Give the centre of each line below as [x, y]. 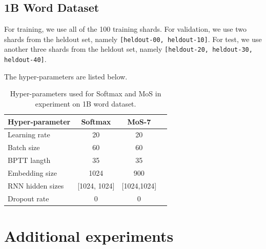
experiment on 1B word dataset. [86, 103]
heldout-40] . [25, 59]
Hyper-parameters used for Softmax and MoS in [86, 94]
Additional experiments [89, 235]
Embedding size [32, 172]
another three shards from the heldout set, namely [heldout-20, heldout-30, [128, 49]
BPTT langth [29, 160]
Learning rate [29, 134]
